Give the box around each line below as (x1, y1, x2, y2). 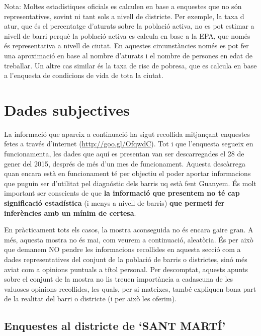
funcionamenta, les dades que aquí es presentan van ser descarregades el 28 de (4, 148, 244, 159)
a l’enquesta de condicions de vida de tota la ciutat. (4, 70, 163, 80)
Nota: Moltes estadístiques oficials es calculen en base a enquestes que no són (4, 1, 242, 11)
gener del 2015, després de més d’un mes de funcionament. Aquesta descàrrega (4, 158, 246, 169)
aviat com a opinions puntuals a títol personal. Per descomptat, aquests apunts (4, 264, 248, 274)
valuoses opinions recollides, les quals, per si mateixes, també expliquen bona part (4, 283, 256, 294)
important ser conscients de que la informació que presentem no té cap (4, 188, 240, 198)
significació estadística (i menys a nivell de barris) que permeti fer (4, 198, 225, 208)
